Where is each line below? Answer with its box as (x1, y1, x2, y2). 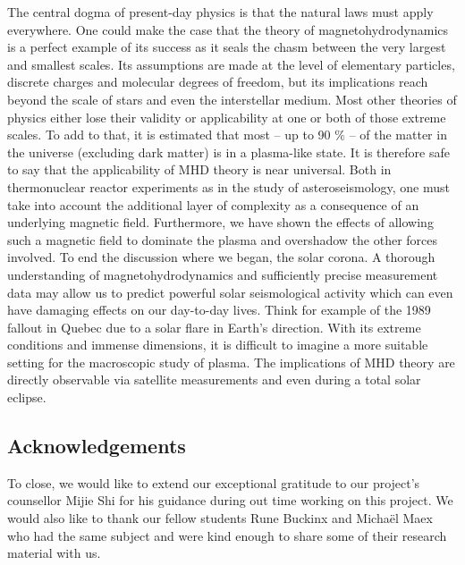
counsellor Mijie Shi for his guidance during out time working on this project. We (7, 491, 453, 510)
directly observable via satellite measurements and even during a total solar (7, 370, 421, 389)
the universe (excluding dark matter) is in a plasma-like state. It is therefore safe (7, 142, 450, 161)
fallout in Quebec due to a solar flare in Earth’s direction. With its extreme (7, 317, 421, 336)
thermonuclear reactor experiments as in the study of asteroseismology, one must (7, 177, 451, 196)
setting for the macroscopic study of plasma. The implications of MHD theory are (7, 352, 455, 371)
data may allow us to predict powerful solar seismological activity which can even (7, 282, 453, 301)
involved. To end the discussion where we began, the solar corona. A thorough (7, 248, 435, 266)
